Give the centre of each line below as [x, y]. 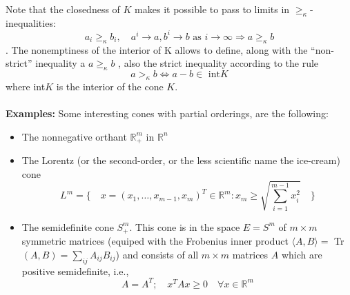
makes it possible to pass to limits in [212, 9]
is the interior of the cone [110, 86]
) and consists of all [157, 254]
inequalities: [31, 22]
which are [302, 254]
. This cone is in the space [185, 226]
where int [26, 86]
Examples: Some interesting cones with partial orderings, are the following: [167, 113]
